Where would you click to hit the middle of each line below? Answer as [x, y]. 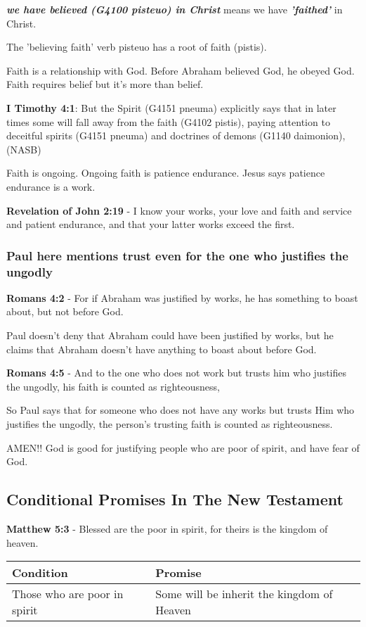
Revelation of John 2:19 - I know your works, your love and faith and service [179, 210]
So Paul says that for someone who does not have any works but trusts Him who [181, 410]
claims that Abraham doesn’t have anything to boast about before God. [162, 349]
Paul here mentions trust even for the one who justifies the [177, 255]
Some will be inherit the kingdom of [244, 594]
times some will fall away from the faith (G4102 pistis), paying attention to [168, 121]
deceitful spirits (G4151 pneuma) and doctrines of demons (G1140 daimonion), [176, 135]
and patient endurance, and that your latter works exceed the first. [151, 224]
